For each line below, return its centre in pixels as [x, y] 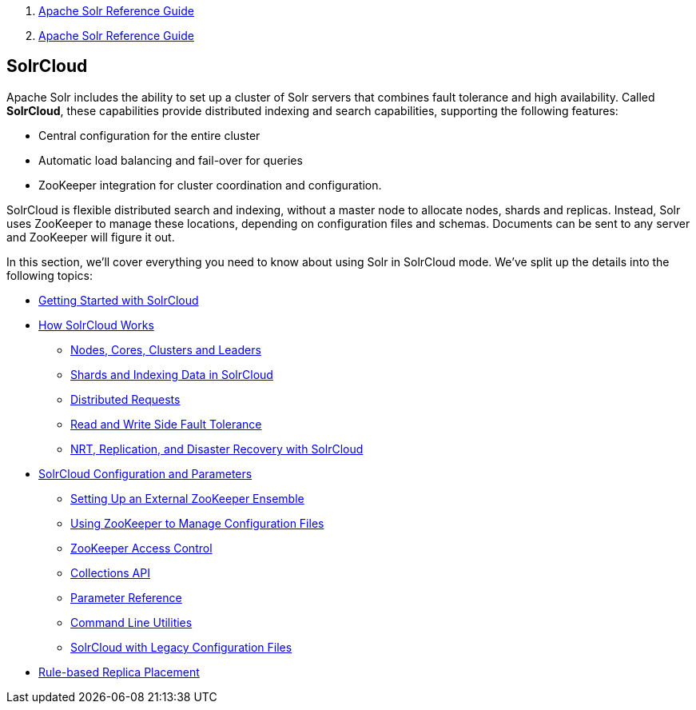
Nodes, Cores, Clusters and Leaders [166, 349]
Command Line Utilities [131, 622]
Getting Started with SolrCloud [119, 300]
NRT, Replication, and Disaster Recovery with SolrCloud [217, 449]
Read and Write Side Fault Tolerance [166, 424]
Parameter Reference [126, 597]
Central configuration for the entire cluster [149, 135]
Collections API [110, 572]
